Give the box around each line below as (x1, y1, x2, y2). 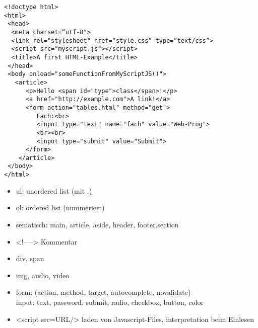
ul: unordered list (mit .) (16, 185, 92, 196)
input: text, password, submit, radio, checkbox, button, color (16, 296, 204, 307)
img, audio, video (16, 270, 70, 280)
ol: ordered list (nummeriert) (16, 202, 105, 213)
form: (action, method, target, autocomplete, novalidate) (16, 287, 191, 297)
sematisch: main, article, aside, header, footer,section (16, 219, 179, 229)
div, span (16, 253, 44, 264)
